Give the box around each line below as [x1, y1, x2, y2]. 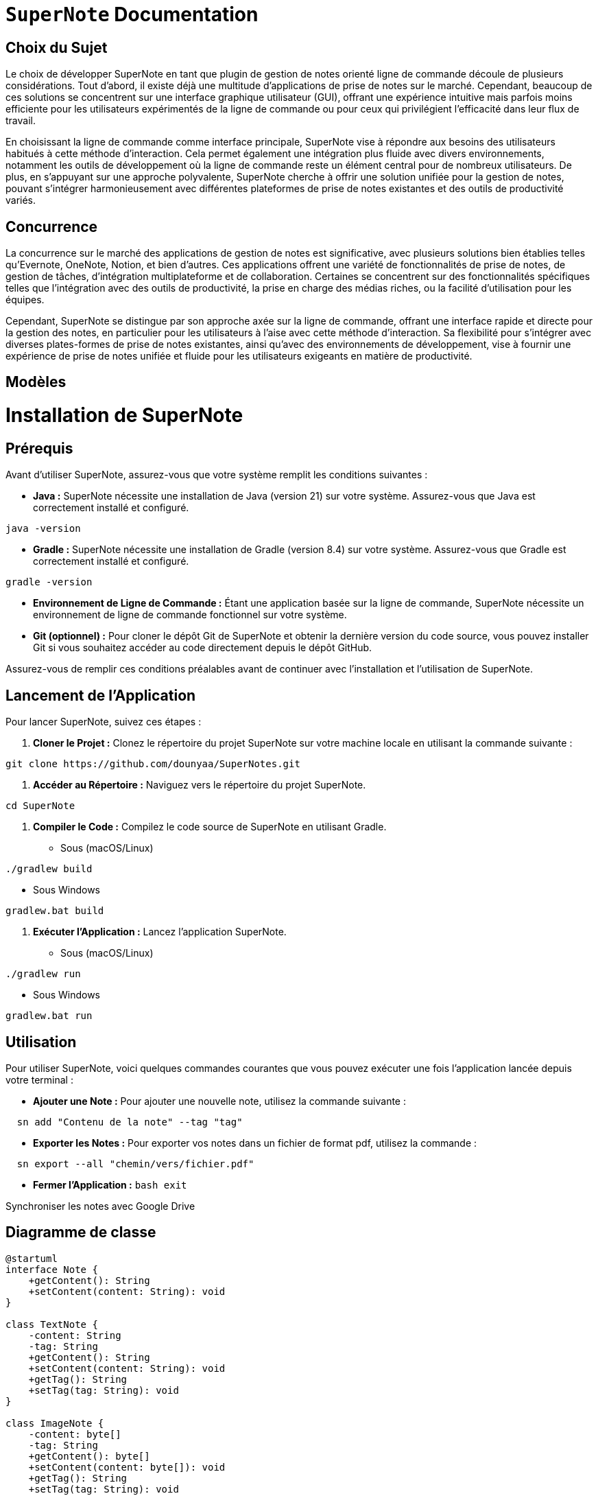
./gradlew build [5, 863, 93, 875]
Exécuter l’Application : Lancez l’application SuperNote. [33, 926, 287, 938]
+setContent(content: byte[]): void [28, 1461, 226, 1473]
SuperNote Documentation [5, 3, 259, 26]
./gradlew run [5, 968, 81, 980]
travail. [5, 115, 36, 127]
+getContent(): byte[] [28, 1450, 150, 1462]
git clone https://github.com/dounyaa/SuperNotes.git [5, 758, 300, 770]
